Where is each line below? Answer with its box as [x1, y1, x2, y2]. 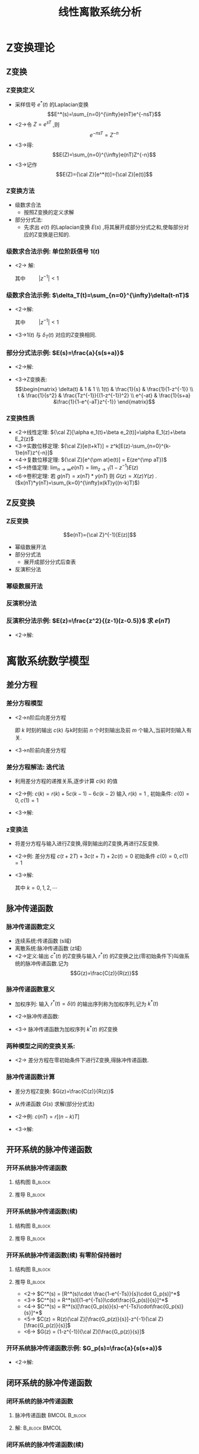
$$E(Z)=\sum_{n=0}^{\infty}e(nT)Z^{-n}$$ [52, 151, 156, 158]
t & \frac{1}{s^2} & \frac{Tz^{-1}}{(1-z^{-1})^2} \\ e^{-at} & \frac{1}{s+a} [17, 392, 191, 399]
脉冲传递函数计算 [6, 1073, 55, 1081]
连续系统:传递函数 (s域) [14, 937, 72, 944]
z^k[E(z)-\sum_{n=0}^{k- [110, 442, 171, 449]
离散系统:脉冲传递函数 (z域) [14, 945, 82, 952]
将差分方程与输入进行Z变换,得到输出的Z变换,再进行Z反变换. [14, 840, 160, 847]
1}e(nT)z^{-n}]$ [14, 449, 53, 457]
